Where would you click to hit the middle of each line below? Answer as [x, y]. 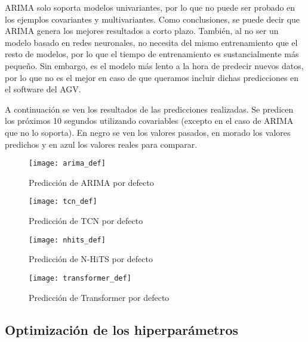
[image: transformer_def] [80, 278]
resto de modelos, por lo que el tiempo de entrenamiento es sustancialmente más [152, 54]
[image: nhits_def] [67, 240]
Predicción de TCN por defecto [86, 221]
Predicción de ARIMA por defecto [91, 182]
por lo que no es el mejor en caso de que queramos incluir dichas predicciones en [152, 77]
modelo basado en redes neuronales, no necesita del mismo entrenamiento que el [151, 42]
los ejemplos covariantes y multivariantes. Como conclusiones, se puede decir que [153, 19]
